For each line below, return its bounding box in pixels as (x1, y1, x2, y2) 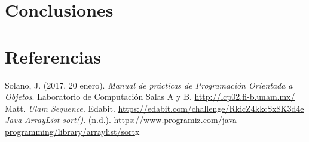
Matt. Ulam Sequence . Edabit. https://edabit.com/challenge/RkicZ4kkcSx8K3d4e (5, 102, 304, 114)
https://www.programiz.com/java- (114, 113, 240, 126)
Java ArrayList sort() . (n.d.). (5, 113, 111, 126)
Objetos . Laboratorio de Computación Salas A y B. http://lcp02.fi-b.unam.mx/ (5, 90, 295, 103)
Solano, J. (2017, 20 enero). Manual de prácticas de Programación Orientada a (5, 78, 293, 91)
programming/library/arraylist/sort (5, 125, 135, 137)
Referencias (5, 44, 102, 68)
